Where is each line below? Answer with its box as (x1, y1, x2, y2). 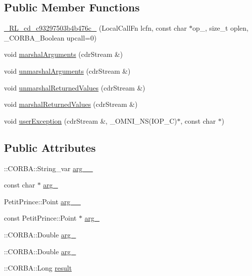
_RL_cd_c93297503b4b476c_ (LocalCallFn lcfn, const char (4, 23, 187, 33)
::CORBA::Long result (4, 263, 72, 273)
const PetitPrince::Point (4, 213, 77, 223)
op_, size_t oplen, (192, 23, 249, 33)
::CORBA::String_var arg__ (4, 163, 93, 173)
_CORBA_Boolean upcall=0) (4, 32, 97, 43)
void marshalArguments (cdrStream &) (4, 49, 123, 59)
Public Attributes (4, 139, 96, 155)
